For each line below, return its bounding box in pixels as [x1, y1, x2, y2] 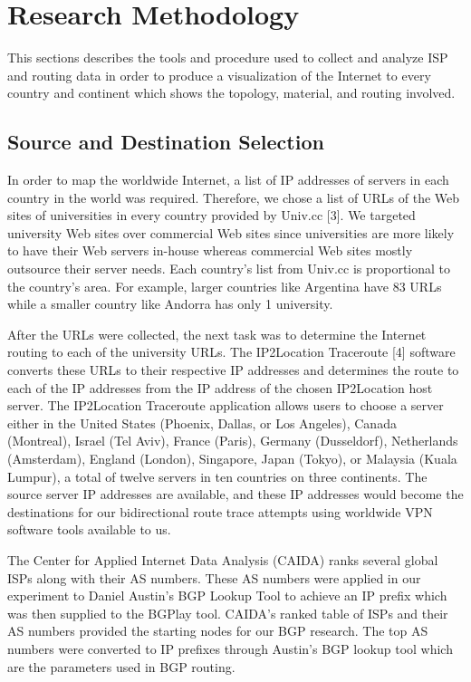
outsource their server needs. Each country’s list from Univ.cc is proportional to [7, 259, 451, 278]
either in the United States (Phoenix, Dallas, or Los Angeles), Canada [7, 413, 397, 432]
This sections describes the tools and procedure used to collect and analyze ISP [7, 48, 448, 67]
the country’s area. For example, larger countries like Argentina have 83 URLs [7, 276, 442, 295]
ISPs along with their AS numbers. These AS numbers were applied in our [7, 568, 421, 587]
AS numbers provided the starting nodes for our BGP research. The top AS [7, 621, 428, 640]
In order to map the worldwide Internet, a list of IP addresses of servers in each [7, 170, 449, 189]
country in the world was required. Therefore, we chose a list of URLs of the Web [7, 187, 460, 207]
